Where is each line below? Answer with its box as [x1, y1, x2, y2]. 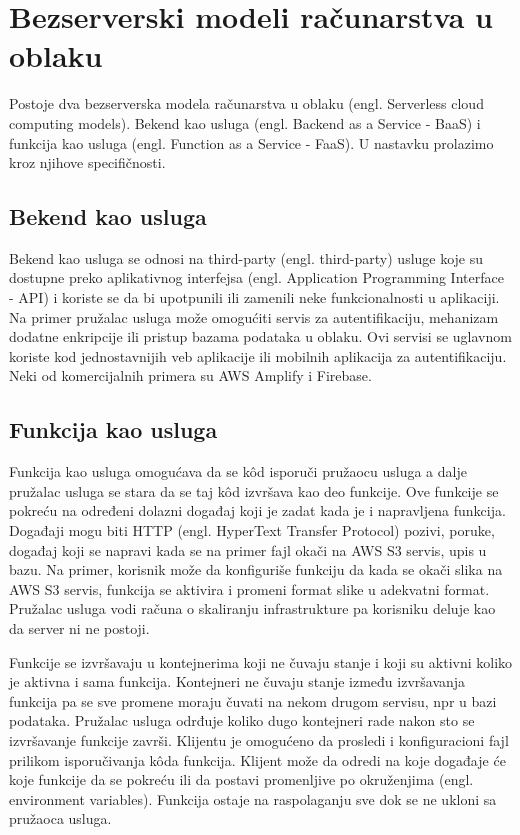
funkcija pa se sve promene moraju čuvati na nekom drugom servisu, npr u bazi [9, 690, 497, 711]
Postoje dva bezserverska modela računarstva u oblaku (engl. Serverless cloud [9, 93, 484, 114]
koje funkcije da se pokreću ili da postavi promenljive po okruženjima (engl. [9, 769, 474, 790]
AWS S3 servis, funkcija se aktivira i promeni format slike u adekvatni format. [9, 578, 490, 599]
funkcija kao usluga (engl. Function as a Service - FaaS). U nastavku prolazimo [9, 132, 494, 153]
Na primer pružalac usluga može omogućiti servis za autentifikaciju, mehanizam [9, 306, 499, 327]
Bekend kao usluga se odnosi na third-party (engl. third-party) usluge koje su [9, 247, 484, 268]
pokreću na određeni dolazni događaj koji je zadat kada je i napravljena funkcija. [9, 500, 506, 521]
